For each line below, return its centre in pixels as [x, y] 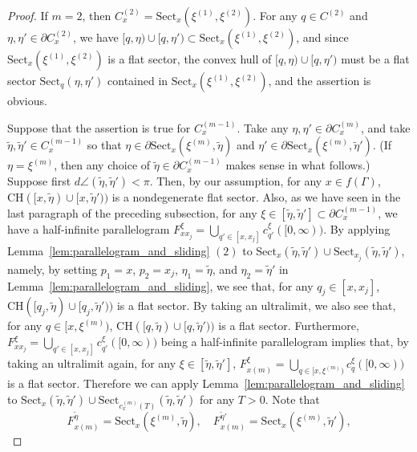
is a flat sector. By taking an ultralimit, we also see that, [256, 305]
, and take [385, 127]
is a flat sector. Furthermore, [289, 326]
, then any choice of [102, 165]
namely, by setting [53, 269]
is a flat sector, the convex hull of [190, 59]
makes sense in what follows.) [298, 165]
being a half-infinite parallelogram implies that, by [285, 342]
